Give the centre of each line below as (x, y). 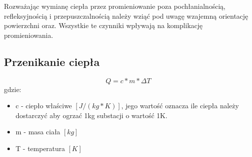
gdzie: (13, 89)
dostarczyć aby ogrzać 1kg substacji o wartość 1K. (91, 115)
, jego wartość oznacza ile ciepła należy (180, 106)
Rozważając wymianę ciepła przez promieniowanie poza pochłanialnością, (115, 6)
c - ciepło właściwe (44, 106)
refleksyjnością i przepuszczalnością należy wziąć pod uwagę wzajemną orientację (126, 16)
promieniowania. (29, 35)
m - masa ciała (38, 132)
